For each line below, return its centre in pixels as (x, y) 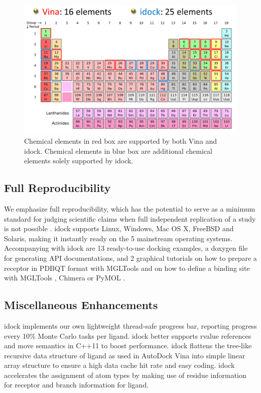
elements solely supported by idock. (79, 161)
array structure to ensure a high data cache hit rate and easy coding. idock (119, 365)
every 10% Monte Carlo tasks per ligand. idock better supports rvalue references (128, 335)
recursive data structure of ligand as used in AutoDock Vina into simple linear (125, 355)
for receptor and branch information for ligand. (77, 385)
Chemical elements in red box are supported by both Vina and (121, 140)
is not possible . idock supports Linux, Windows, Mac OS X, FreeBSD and (119, 228)
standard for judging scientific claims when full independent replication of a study (130, 218)
